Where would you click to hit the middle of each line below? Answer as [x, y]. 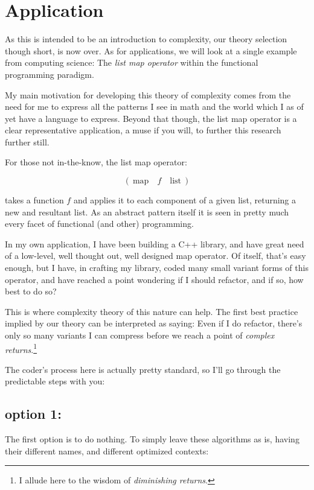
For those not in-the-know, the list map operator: [96, 162]
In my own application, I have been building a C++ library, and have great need [155, 243]
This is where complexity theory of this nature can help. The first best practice [152, 311]
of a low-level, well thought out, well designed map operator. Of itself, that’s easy [155, 256]
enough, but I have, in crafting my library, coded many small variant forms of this [157, 268]
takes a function [34, 200]
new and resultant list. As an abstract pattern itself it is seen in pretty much [147, 212]
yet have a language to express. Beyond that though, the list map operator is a [151, 118]
